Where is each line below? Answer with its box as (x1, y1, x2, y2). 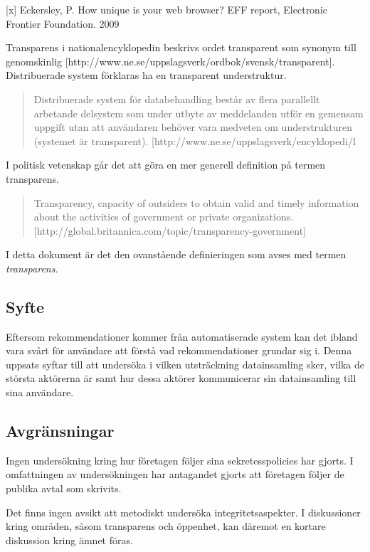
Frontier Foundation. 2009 (6, 16, 120, 31)
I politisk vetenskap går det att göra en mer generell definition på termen (6, 157, 326, 172)
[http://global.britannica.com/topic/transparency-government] (33, 223, 306, 238)
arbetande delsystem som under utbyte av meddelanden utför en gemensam (33, 105, 364, 120)
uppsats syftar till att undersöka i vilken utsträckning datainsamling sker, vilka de (6, 356, 364, 371)
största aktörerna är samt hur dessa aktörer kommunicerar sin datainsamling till (6, 371, 356, 386)
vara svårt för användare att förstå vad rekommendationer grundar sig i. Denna (6, 343, 352, 358)
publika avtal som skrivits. (6, 481, 122, 496)
